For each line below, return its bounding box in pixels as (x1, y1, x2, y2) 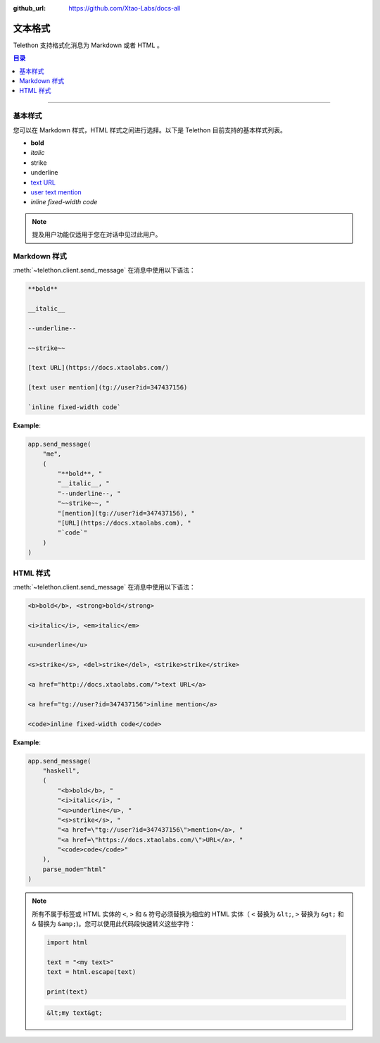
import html (46, 939, 88, 947)
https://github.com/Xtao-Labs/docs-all (68, 4, 181, 12)
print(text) (46, 987, 88, 996)
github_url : (13, 4, 46, 12)
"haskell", (42, 766, 80, 775)
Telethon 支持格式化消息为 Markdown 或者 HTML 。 (13, 41, 163, 49)
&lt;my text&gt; (46, 1008, 103, 1017)
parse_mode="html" (42, 865, 106, 873)
